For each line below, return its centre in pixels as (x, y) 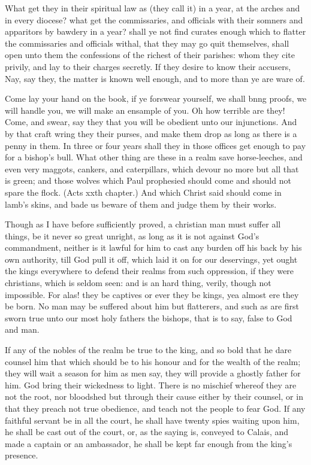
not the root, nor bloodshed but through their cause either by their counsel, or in (154, 396)
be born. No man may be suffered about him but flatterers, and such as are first (152, 306)
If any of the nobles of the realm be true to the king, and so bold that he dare (148, 350)
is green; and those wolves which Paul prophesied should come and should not (148, 180)
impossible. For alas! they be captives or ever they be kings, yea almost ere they (152, 294)
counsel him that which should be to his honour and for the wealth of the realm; (153, 361)
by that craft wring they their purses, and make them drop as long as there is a (151, 133)
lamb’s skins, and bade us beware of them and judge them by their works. (141, 204)
